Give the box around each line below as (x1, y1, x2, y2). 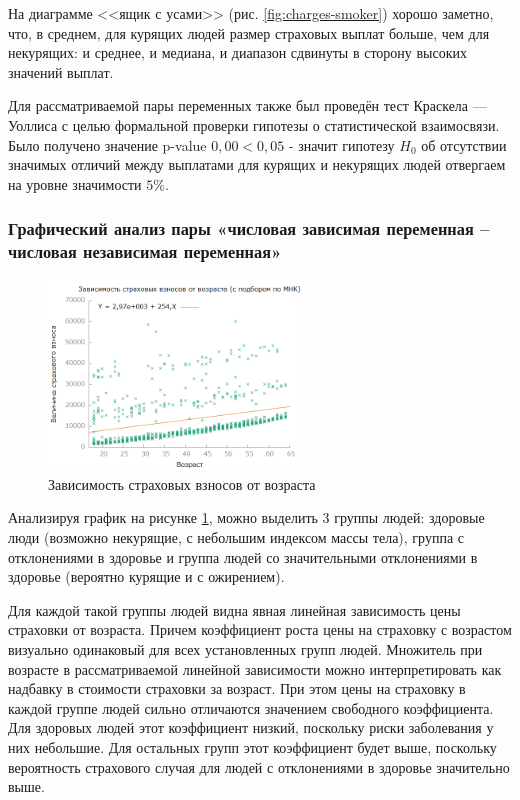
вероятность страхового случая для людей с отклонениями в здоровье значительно (8, 756, 510, 777)
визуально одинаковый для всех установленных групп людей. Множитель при (8, 639, 483, 660)
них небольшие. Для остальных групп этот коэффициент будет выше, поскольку (8, 736, 497, 757)
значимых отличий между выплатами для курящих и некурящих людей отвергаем (8, 154, 506, 175)
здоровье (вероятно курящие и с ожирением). (8, 566, 285, 587)
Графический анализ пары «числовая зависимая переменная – (8, 216, 490, 241)
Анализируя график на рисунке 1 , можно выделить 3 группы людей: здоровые (8, 507, 485, 528)
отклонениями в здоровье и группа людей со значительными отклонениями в (8, 546, 478, 567)
